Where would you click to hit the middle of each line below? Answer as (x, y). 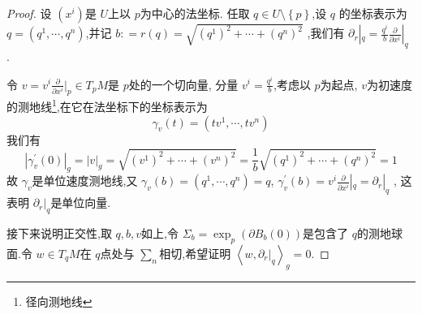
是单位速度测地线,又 (85, 181)
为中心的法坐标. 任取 (195, 13)
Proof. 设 (29, 13)
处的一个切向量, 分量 (183, 84)
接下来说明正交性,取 (59, 233)
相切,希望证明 (195, 253)
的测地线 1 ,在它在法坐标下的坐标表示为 (107, 105)
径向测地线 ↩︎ (59, 301)
